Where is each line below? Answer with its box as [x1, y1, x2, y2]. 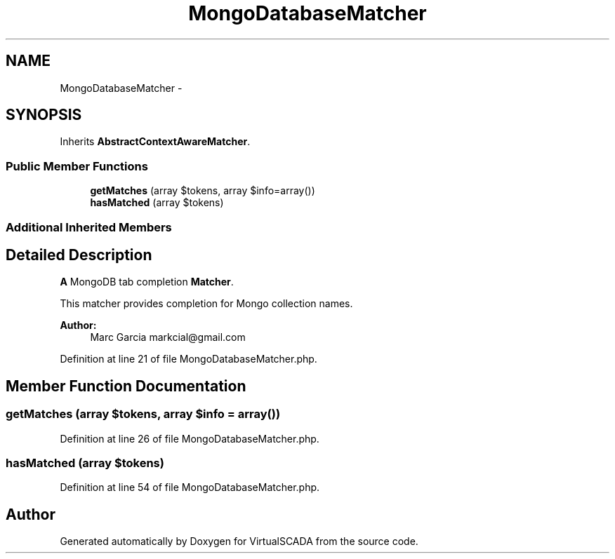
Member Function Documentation [6, 377, 246, 395]
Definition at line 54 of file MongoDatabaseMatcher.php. [60, 481, 320, 494]
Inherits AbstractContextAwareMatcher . [60, 135, 251, 148]
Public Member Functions [6, 159, 148, 173]
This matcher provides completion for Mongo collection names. [60, 297, 353, 310]
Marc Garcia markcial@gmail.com [90, 331, 246, 344]
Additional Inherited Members [6, 220, 172, 234]
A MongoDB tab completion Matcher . [60, 276, 234, 288]
